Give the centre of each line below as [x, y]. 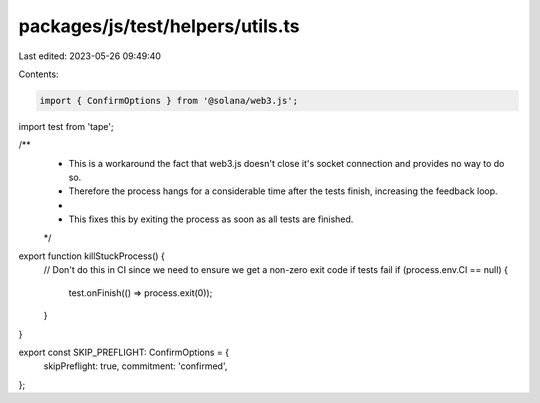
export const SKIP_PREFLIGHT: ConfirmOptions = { [124, 352]
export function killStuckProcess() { [91, 256]
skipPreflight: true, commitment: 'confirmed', [135, 366]
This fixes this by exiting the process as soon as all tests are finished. [211, 219]
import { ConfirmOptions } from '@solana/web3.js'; [169, 100]
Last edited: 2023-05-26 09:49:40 [90, 56]
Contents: [38, 74]
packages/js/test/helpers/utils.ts [159, 26]
